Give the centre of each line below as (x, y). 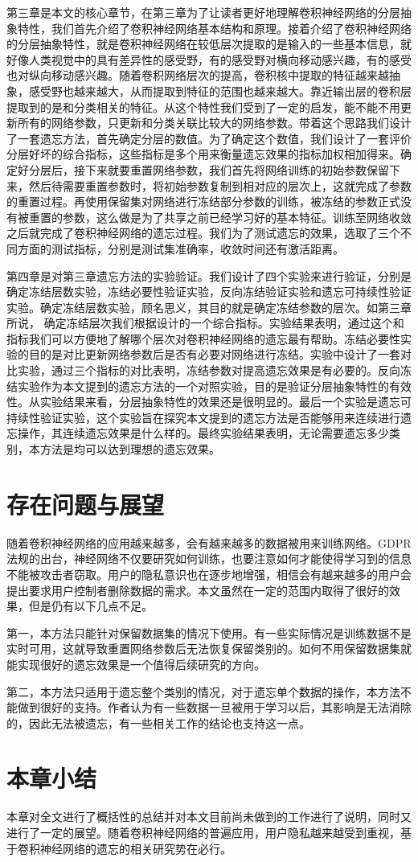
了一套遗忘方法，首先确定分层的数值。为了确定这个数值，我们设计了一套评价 (209, 138)
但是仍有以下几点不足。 (90, 606)
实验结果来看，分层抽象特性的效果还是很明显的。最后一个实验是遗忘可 (225, 402)
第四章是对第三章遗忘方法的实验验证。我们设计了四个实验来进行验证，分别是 (209, 275)
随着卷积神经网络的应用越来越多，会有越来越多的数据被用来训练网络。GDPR (209, 542)
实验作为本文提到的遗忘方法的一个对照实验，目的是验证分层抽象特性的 (203, 386)
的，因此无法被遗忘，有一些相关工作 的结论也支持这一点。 (158, 722)
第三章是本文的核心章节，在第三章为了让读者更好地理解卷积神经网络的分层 (203, 12)
